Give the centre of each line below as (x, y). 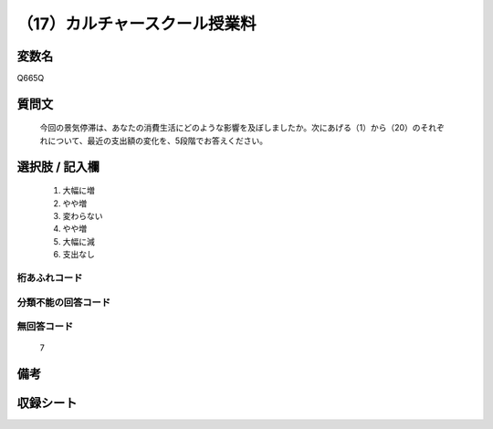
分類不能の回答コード (64, 302)
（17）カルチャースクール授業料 (136, 24)
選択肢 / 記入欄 (58, 167)
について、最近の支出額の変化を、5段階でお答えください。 (157, 141)
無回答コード (45, 327)
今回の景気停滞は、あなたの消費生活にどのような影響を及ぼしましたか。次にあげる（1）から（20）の (230, 128)
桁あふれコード (50, 277)
